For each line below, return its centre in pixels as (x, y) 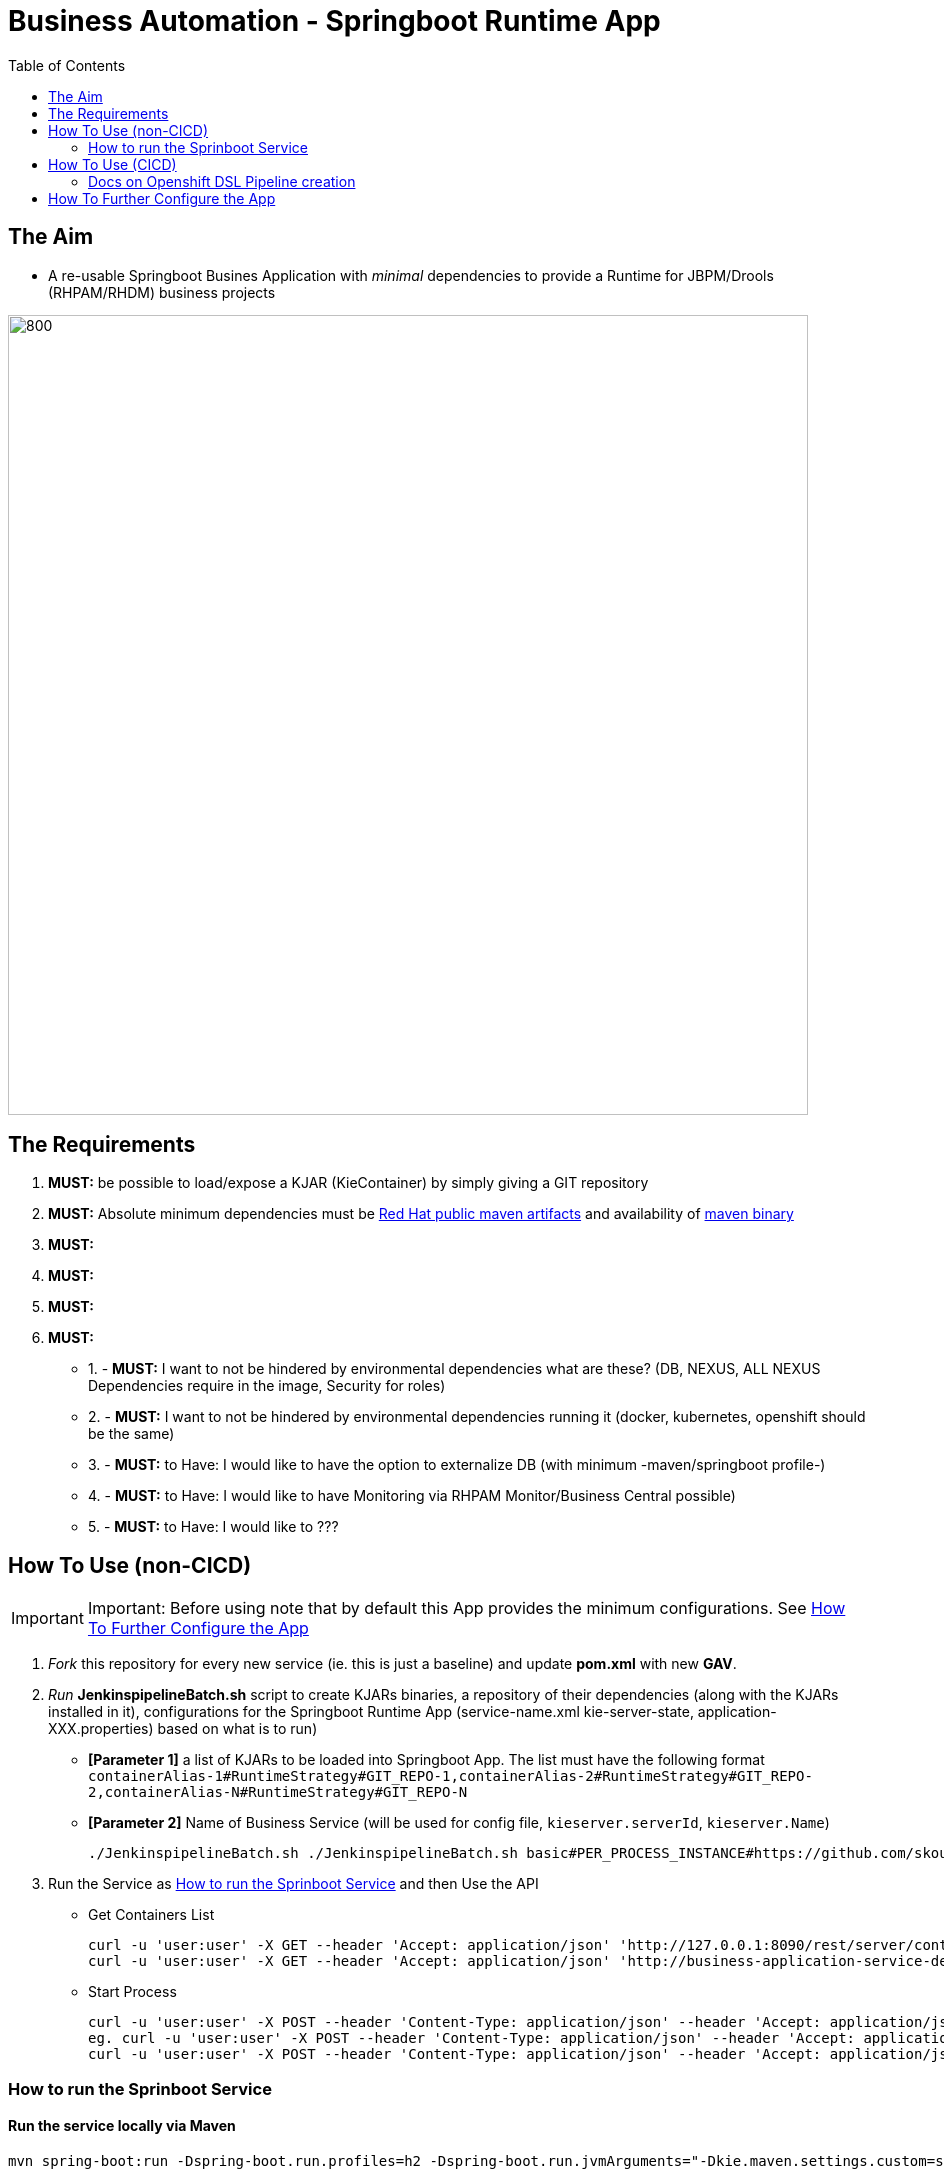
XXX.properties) (101, 1729)
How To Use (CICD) (112, 164)
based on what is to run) (237, 1729)
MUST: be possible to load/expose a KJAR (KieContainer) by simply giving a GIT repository (348, 1183)
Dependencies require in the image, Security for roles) (267, 1386)
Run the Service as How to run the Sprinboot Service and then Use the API (293, 1884)
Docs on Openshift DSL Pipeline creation (222, 181)
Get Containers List (151, 1915)
